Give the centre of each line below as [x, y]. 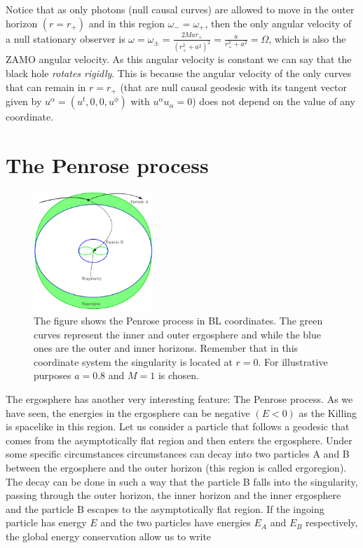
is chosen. [179, 375]
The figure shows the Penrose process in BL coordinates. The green [178, 321]
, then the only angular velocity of [278, 23]
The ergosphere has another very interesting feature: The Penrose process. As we [179, 398]
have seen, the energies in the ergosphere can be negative [128, 412]
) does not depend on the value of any [274, 101]
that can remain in [46, 87]
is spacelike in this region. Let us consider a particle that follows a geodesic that [178, 426]
